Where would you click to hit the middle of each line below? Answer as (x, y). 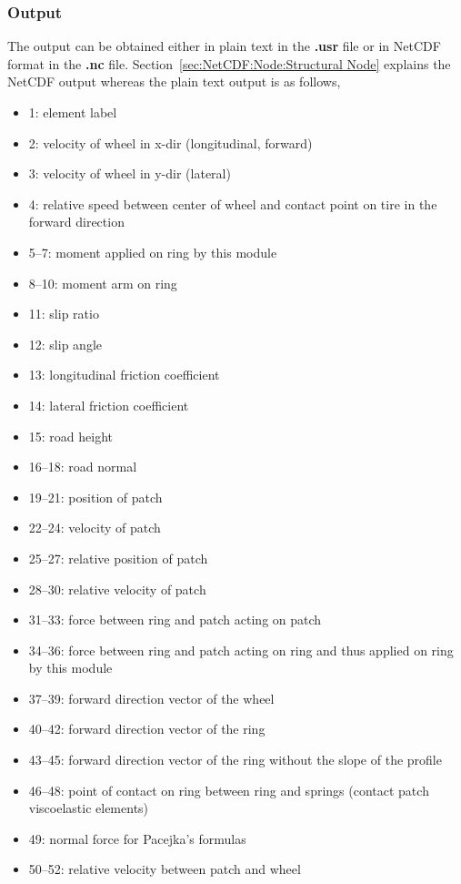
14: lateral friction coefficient (109, 405)
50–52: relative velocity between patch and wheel (165, 869)
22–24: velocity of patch (95, 528)
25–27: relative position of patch (118, 558)
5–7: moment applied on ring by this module (153, 252)
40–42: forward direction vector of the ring (147, 729)
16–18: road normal (83, 467)
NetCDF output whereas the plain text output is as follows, (174, 81)
